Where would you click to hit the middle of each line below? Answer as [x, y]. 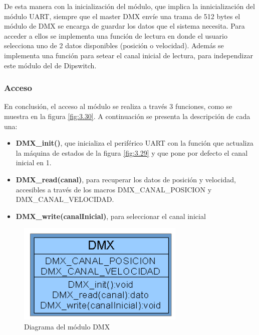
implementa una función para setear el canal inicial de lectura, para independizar [128, 55]
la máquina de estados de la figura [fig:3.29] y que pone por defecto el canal [132, 152]
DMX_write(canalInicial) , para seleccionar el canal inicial [111, 216]
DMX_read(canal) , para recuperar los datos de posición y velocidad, [126, 179]
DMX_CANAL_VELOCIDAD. [65, 199]
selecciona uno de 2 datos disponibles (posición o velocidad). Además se [114, 45]
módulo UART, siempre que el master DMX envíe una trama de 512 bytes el [122, 16]
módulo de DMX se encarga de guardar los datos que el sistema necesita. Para [124, 26]
